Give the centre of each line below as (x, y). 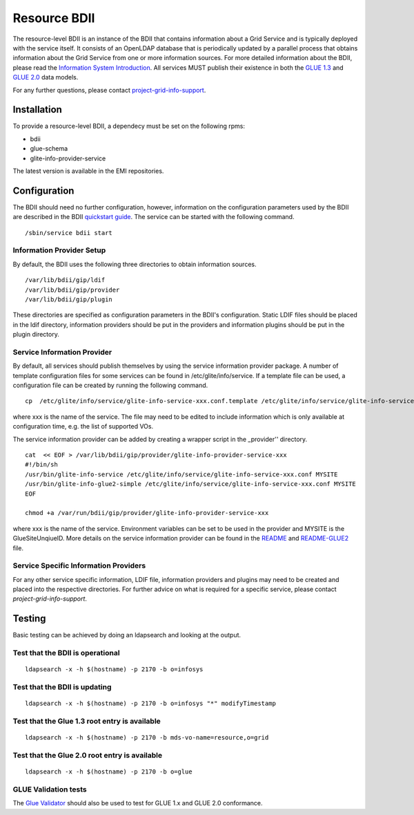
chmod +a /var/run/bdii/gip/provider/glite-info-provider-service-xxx (147, 513)
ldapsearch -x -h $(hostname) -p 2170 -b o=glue (109, 772)
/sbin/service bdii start (69, 233)
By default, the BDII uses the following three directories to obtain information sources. (135, 264)
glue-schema (49, 149)
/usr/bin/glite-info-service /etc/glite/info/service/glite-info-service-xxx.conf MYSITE (181, 474)
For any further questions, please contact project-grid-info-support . (109, 90)
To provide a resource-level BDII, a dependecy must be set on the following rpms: (129, 126)
